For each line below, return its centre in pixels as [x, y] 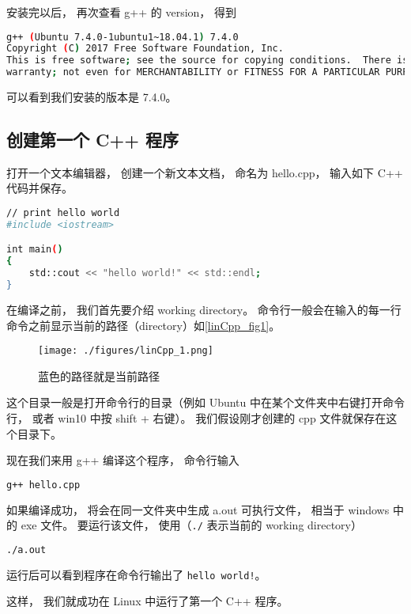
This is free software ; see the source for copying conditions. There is [207, 61]
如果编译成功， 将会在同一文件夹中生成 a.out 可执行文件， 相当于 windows [198, 509]
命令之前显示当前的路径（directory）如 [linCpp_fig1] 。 [143, 325]
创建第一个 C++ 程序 [93, 140]
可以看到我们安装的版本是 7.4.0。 [92, 97]
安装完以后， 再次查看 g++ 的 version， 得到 [121, 12]
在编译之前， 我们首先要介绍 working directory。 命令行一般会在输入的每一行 [204, 309]
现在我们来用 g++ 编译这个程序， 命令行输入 [123, 460]
